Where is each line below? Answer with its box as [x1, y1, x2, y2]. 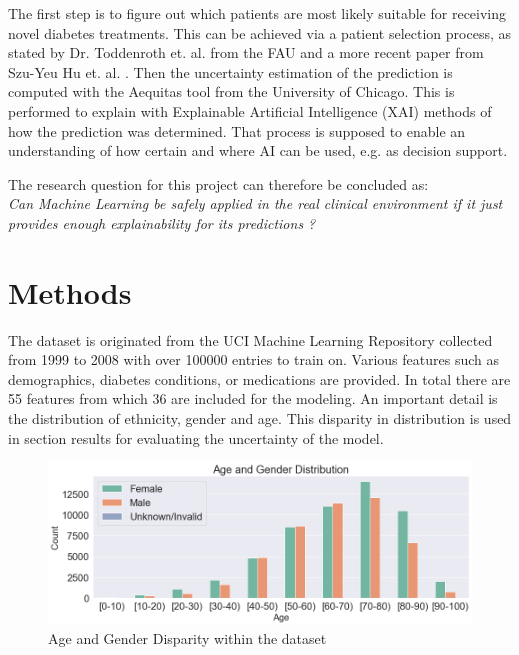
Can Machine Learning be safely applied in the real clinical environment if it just [8, 193, 503, 214]
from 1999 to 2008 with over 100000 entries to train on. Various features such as [8, 349, 499, 370]
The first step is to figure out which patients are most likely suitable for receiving [8, 3, 507, 23]
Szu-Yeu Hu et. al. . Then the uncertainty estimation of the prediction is [8, 61, 453, 82]
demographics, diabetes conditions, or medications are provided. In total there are [8, 368, 511, 389]
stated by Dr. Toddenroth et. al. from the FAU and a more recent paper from [8, 42, 484, 63]
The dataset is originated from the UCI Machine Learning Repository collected [8, 329, 493, 350]
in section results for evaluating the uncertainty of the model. [8, 427, 384, 448]
